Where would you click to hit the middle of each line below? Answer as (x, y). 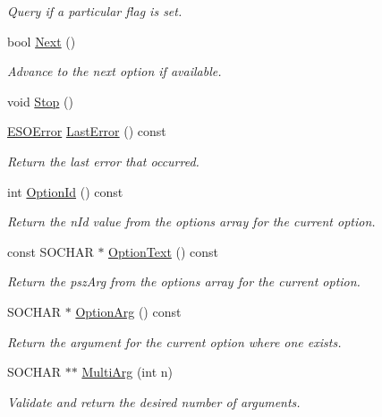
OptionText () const (164, 251)
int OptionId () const (65, 191)
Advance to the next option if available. (115, 71)
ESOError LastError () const (87, 131)
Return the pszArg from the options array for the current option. (184, 281)
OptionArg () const (128, 311)
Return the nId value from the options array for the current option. (191, 221)
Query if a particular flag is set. (95, 11)
